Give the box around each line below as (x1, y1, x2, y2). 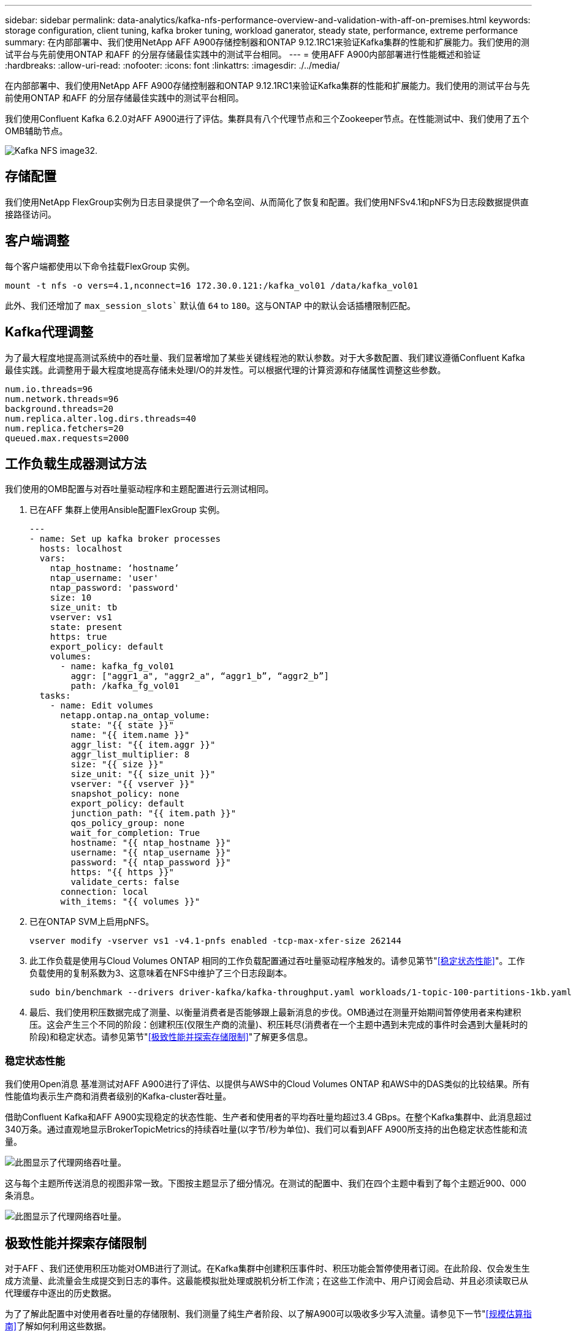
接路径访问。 (5, 208, 56, 219)
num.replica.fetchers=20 (5, 423, 124, 433)
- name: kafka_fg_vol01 (60, 661, 175, 672)
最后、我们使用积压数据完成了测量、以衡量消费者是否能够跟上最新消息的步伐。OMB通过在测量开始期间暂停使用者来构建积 (29, 1007, 521, 1018)
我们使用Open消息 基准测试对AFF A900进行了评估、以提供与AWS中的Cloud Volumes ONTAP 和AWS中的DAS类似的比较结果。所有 (5, 1079, 530, 1090)
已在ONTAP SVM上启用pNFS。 (29, 916, 154, 927)
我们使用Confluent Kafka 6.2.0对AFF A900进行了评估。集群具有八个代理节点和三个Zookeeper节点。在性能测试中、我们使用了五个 (5, 113, 529, 124)
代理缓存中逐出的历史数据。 (5, 1287, 116, 1298)
